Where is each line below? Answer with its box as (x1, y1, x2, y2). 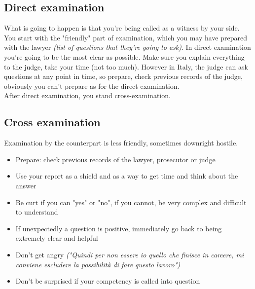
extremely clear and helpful (15, 233, 98, 243)
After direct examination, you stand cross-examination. (4, 90, 171, 101)
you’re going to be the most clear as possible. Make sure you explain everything (4, 51, 245, 62)
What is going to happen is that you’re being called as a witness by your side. (4, 23, 240, 33)
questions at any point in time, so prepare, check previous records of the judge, (4, 71, 243, 81)
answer (15, 180, 36, 190)
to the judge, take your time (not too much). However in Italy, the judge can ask (4, 61, 248, 72)
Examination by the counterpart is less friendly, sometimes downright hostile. (4, 138, 238, 148)
